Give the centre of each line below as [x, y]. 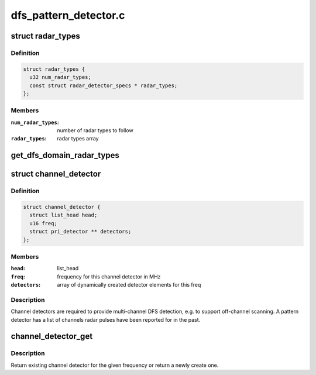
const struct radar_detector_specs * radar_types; [104, 85]
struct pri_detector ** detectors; [80, 232]
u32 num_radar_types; [61, 77]
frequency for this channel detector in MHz [109, 276]
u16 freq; [44, 223]
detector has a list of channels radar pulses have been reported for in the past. [106, 319]
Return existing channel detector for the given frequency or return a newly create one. [115, 365]
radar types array [78, 139]
